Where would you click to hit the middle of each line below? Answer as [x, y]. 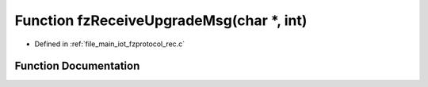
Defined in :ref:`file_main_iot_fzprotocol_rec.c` [110, 44]
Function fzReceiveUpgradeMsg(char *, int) [161, 20]
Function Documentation [77, 66]
